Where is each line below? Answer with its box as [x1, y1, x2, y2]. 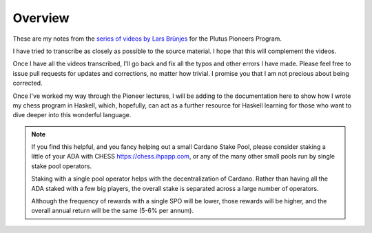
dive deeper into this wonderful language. [12, 111, 132, 119]
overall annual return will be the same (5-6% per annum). [31, 207, 194, 215]
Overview [12, 10, 70, 26]
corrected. [12, 79, 43, 88]
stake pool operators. [31, 162, 92, 170]
